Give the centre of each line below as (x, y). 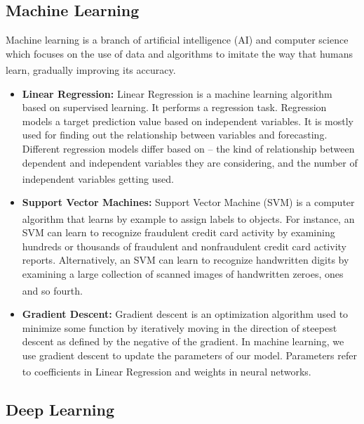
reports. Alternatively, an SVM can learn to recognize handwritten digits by (186, 260)
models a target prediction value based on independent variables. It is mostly (188, 121)
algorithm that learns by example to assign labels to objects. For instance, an (188, 218)
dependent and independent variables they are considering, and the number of (190, 162)
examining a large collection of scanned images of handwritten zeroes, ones (183, 274)
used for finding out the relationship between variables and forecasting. (175, 135)
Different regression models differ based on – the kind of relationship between (188, 149)
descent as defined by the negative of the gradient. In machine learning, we (183, 341)
